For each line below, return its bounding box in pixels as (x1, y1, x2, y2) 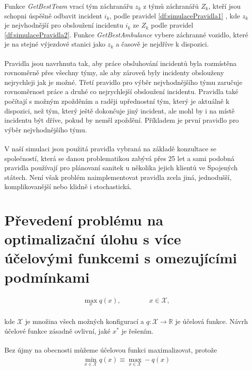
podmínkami (4, 267, 90, 287)
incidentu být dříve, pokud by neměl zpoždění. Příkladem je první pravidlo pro (4, 115, 239, 125)
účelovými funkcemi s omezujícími (4, 248, 237, 268)
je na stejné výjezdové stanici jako (4, 39, 106, 49)
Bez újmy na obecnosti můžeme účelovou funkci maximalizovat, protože (4, 345, 217, 355)
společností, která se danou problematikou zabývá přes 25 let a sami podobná (4, 153, 235, 163)
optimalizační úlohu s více (4, 229, 181, 249)
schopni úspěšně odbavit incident (4, 10, 102, 20)
